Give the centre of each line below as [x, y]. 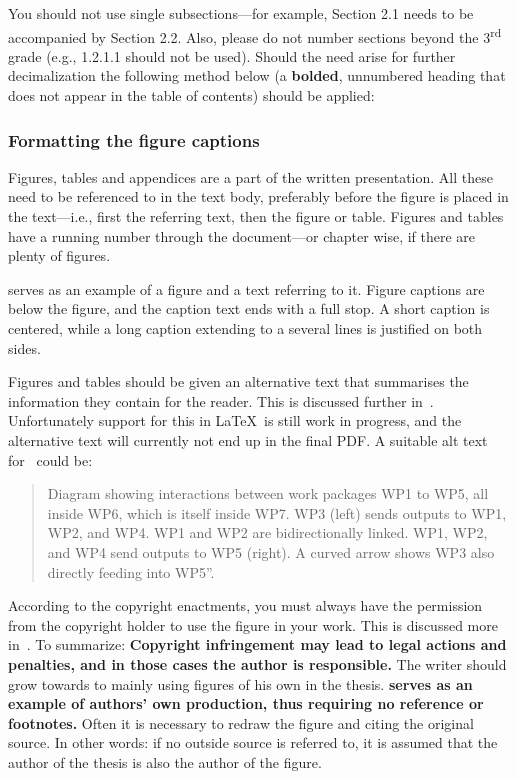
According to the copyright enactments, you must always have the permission [245, 605]
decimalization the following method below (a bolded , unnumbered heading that [257, 75]
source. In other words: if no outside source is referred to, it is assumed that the [253, 742]
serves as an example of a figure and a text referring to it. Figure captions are [246, 288]
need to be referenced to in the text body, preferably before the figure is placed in [258, 196]
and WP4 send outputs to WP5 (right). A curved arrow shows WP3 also [271, 551]
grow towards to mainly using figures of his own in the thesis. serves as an [240, 683]
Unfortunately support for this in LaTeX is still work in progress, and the [235, 420]
